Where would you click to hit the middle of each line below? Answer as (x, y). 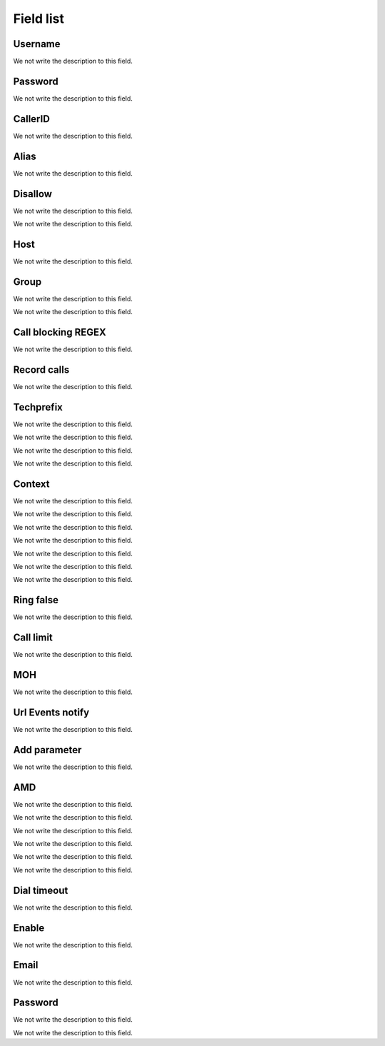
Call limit (33, 638)
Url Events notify (51, 712)
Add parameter (47, 750)
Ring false (36, 600)
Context (31, 484)
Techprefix (38, 407)
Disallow (33, 194)
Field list (38, 19)
